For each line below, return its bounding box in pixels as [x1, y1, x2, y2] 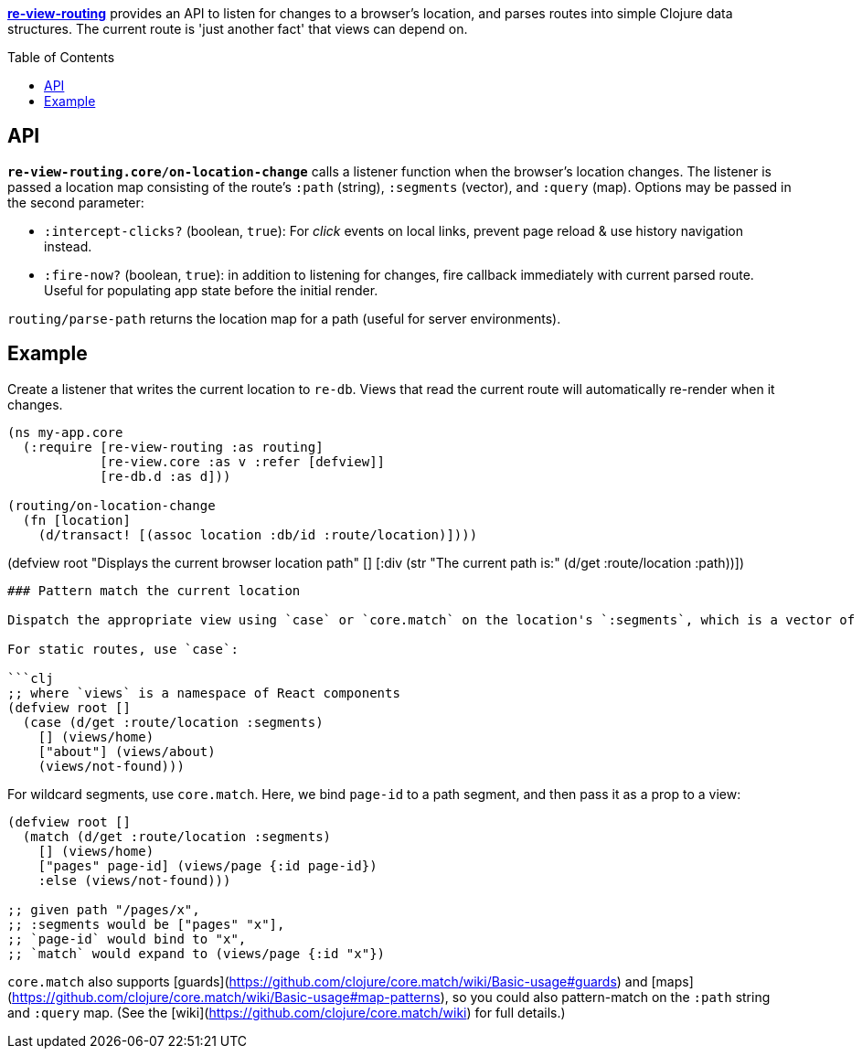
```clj [7, 670, 54, 686]
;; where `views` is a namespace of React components [7, 685, 400, 700]
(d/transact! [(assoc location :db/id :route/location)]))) [37, 527, 478, 542]
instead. [44, 238, 92, 254]
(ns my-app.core [7, 424, 123, 440]
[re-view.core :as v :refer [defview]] [100, 453, 386, 469]
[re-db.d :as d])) [100, 468, 231, 484]
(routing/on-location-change [7, 497, 216, 513]
